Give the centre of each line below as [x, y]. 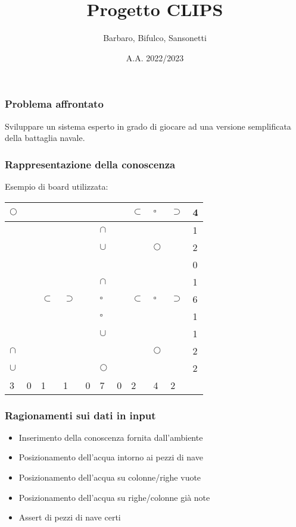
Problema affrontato [54, 104]
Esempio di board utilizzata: [57, 186]
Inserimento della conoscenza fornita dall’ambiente [111, 437]
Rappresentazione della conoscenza [90, 164]
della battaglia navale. [45, 138]
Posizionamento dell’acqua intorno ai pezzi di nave [111, 457]
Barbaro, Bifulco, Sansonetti [155, 38]
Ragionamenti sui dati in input [80, 415]
